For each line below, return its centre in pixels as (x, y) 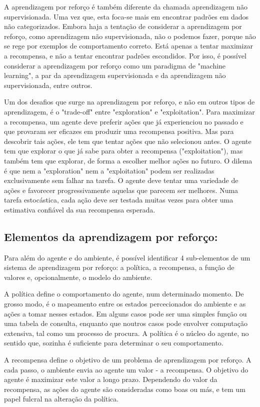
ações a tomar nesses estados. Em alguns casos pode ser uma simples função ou (125, 313)
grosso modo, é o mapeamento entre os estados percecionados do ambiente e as (125, 304)
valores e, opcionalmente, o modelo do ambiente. (78, 277)
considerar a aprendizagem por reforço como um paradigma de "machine (115, 65)
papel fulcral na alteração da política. (61, 399)
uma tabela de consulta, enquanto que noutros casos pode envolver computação (126, 323)
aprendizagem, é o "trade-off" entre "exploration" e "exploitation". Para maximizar (129, 111)
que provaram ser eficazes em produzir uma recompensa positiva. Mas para (119, 131)
